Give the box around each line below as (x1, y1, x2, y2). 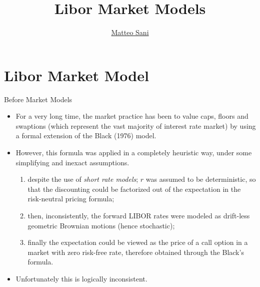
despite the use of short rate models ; (27, 174, 138, 184)
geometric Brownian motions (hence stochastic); (27, 220, 175, 230)
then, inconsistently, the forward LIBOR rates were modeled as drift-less (27, 210, 250, 220)
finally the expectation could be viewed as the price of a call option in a (27, 237, 248, 247)
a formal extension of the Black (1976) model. (15, 130, 156, 141)
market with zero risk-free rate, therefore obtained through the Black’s (27, 246, 244, 257)
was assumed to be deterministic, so (145, 174, 256, 184)
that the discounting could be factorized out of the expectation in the (27, 183, 241, 194)
